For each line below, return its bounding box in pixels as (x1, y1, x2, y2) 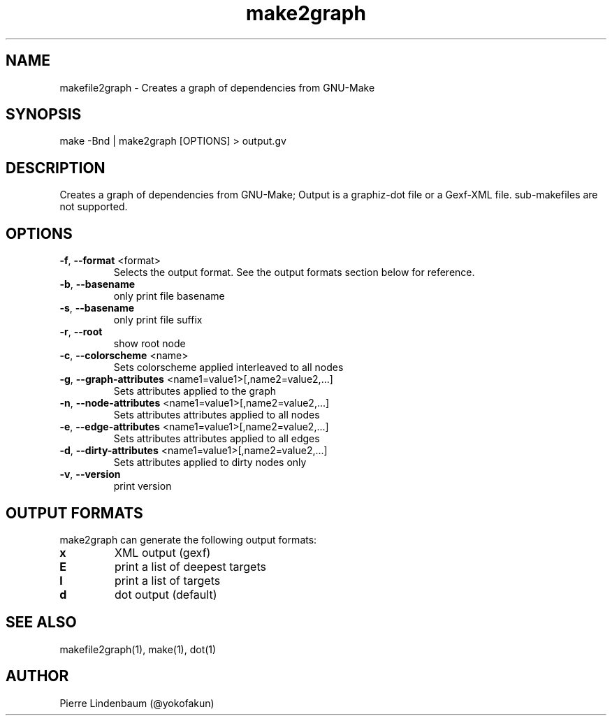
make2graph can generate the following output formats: (59, 533, 317, 546)
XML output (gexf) (114, 545, 211, 560)
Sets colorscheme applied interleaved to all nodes (113, 361, 344, 374)
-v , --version (59, 468, 121, 481)
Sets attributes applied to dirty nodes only (113, 456, 307, 469)
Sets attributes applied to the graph (113, 385, 277, 398)
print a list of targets (114, 573, 221, 588)
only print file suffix (113, 314, 203, 326)
